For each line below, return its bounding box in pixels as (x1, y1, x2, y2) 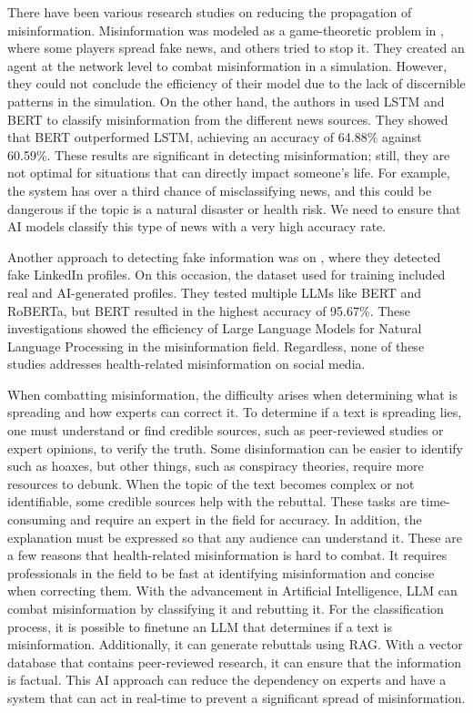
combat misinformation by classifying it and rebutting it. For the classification (7, 599, 444, 617)
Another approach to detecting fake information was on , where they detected (7, 247, 441, 266)
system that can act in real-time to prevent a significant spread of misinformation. (7, 688, 466, 707)
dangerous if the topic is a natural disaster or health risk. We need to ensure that (7, 199, 461, 218)
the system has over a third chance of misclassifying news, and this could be (7, 180, 432, 199)
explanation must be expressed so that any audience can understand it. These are (7, 527, 462, 546)
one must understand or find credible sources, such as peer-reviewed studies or (7, 421, 444, 440)
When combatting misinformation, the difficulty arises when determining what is (7, 384, 458, 403)
